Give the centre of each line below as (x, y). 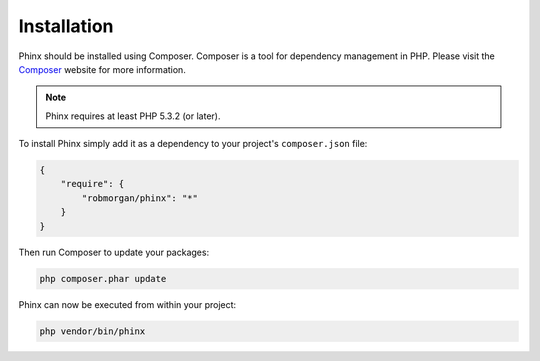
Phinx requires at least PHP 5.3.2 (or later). (133, 116)
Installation (66, 26)
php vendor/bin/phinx (92, 331)
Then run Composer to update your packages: (114, 252)
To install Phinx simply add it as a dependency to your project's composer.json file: (193, 144)
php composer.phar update (103, 278)
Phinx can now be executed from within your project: (127, 304)
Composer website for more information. (102, 69)
